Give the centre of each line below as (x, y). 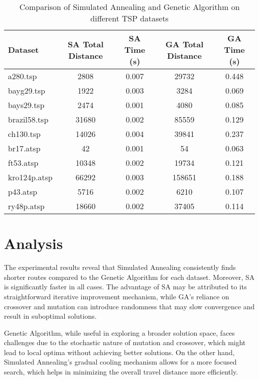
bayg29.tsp (27, 90)
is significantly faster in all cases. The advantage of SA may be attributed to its (126, 287)
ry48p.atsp (26, 206)
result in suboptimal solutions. (50, 316)
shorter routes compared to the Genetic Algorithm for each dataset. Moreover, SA (129, 277)
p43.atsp (23, 191)
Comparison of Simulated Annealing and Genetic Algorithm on (129, 7)
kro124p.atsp (30, 177)
